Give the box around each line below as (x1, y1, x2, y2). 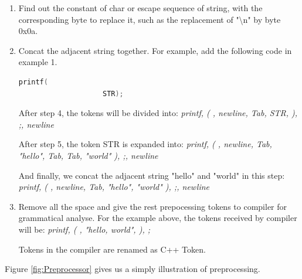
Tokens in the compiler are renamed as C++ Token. (18, 243, 206, 255)
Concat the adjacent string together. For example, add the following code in (18, 44, 292, 56)
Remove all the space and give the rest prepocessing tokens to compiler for (18, 200, 287, 212)
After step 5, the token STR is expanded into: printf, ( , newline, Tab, (18, 138, 272, 150)
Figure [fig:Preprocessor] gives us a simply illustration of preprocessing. (5, 263, 260, 275)
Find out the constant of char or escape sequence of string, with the (18, 2, 263, 13)
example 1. (18, 56, 57, 68)
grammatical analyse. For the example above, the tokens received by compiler (18, 212, 297, 224)
